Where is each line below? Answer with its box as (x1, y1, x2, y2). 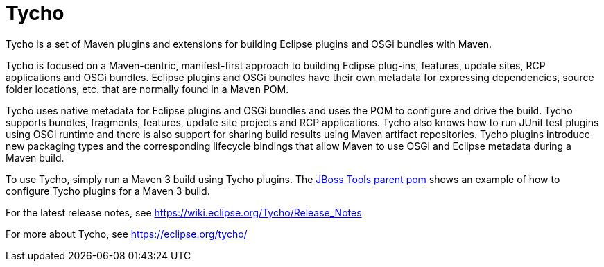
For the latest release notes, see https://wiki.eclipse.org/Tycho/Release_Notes (6, 206, 362, 218)
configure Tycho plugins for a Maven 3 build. (6, 184, 210, 197)
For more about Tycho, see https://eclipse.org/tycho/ (6, 227, 248, 240)
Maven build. (6, 151, 64, 164)
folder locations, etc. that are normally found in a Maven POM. (6, 83, 289, 95)
